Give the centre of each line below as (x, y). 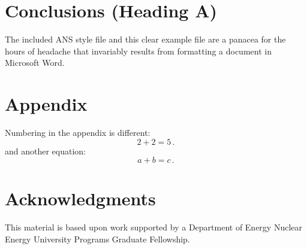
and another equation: (46, 151)
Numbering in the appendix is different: (78, 133)
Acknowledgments (80, 198)
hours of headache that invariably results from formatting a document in (138, 51)
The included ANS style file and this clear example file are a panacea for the (145, 39)
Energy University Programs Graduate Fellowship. (97, 239)
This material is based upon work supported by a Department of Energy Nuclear (154, 227)
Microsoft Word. (35, 63)
